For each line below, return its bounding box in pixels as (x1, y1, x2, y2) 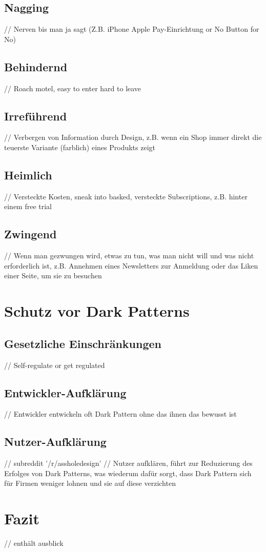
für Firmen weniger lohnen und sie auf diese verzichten (4, 478, 176, 488)
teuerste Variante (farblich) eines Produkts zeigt (4, 141, 155, 152)
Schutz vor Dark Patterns (4, 300, 190, 321)
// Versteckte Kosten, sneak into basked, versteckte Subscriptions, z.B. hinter (4, 191, 248, 201)
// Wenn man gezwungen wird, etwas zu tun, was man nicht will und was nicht (4, 250, 254, 261)
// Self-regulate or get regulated (4, 359, 105, 370)
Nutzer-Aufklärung (4, 434, 107, 449)
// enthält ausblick (4, 538, 64, 548)
